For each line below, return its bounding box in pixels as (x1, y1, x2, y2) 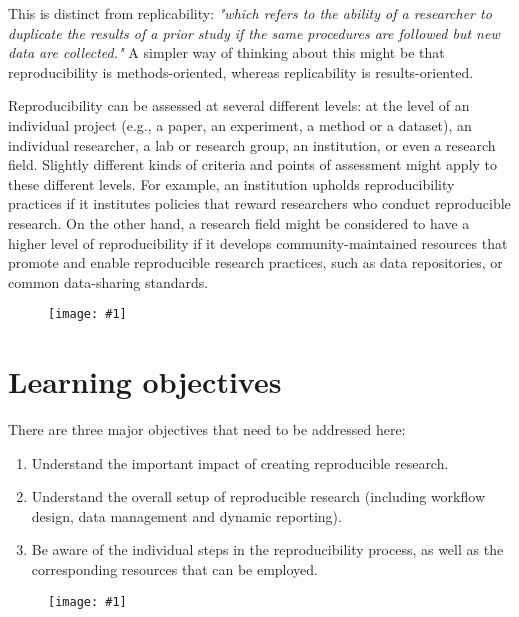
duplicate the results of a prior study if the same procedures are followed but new (8, 22, 500, 43)
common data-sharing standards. (8, 271, 209, 292)
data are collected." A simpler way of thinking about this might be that (8, 42, 445, 63)
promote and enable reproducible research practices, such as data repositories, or (8, 252, 503, 273)
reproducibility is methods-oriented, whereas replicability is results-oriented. (8, 61, 474, 82)
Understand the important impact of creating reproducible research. (31, 452, 449, 473)
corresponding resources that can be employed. (31, 559, 319, 580)
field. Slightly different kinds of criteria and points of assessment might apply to (8, 154, 498, 175)
